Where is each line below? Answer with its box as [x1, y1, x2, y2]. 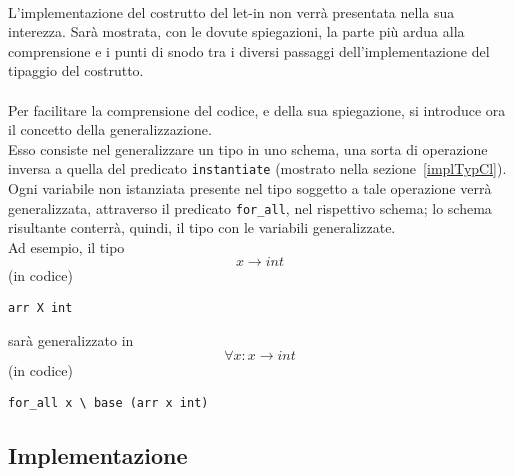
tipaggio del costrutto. [8, 60, 144, 81]
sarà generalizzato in [8, 329, 134, 350]
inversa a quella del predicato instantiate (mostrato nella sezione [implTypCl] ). [8, 158, 507, 179]
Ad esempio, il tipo [8, 236, 125, 257]
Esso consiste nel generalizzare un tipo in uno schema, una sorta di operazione [8, 138, 488, 159]
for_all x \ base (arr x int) [8, 395, 209, 410]
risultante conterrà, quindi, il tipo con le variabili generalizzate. [8, 217, 396, 238]
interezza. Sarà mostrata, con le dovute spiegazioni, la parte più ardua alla [8, 21, 465, 42]
